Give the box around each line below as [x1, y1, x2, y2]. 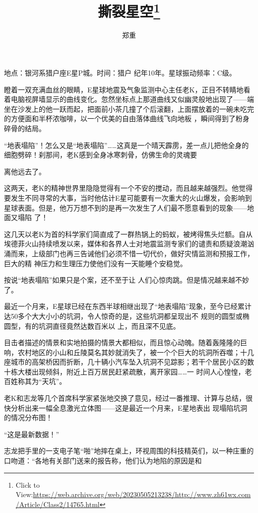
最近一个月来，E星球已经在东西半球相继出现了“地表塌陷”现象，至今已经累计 [4, 301, 252, 311]
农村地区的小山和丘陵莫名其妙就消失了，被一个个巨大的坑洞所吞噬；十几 [17, 347, 254, 357]
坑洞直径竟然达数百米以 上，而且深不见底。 [38, 320, 180, 331]
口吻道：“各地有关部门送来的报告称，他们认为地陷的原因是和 [4, 455, 202, 466]
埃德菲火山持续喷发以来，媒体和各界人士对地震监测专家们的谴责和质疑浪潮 [4, 238, 247, 249]
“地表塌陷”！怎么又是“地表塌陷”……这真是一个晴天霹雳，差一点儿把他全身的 [4, 140, 249, 150]
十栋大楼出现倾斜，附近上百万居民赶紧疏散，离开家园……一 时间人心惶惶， [4, 366, 245, 376]
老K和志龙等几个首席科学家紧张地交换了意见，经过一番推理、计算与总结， [4, 393, 246, 403]
